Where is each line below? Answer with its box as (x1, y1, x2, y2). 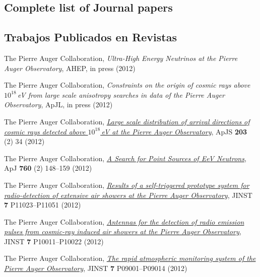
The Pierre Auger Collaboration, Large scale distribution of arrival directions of (4, 116, 250, 126)
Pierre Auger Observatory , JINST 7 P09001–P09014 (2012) (4, 263, 187, 273)
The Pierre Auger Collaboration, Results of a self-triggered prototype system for (4, 179, 249, 190)
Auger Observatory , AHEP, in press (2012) (4, 62, 136, 73)
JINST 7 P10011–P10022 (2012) (4, 236, 104, 246)
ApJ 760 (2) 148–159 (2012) (4, 163, 92, 173)
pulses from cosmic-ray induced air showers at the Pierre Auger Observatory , (4, 226, 241, 237)
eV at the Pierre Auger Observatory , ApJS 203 (101, 126, 247, 136)
